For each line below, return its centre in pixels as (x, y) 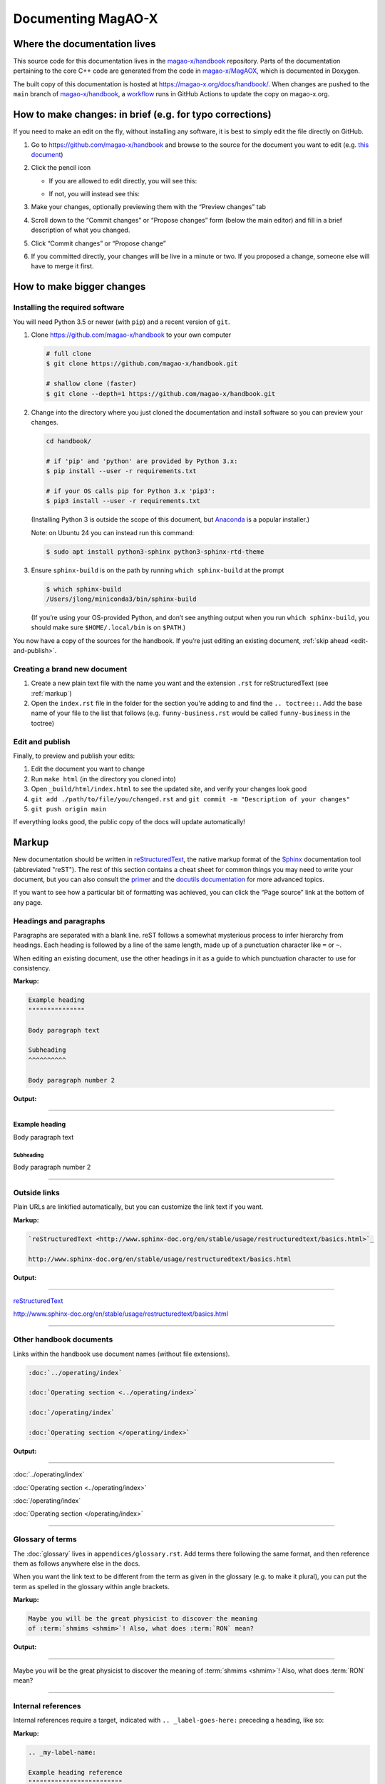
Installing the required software (69, 308)
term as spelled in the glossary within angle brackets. (92, 1586)
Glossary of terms (45, 1539)
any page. (28, 902)
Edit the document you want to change (88, 769)
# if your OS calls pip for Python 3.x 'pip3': (130, 491)
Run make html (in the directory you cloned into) (103, 779)
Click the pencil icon (61, 168)
